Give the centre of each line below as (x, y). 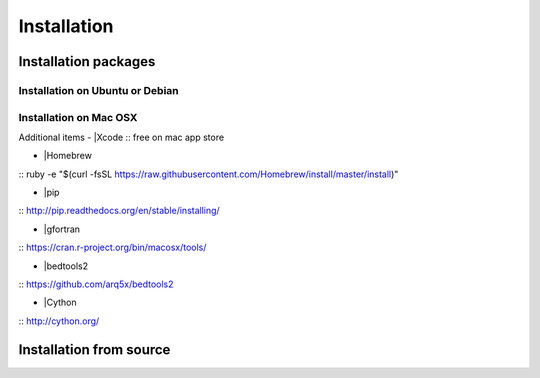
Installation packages (87, 61)
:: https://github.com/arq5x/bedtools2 (96, 284)
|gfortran (61, 229)
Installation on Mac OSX (78, 117)
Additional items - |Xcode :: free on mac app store (121, 137)
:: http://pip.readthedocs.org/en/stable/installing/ (119, 211)
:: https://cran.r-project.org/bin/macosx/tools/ (112, 247)
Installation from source (94, 349)
